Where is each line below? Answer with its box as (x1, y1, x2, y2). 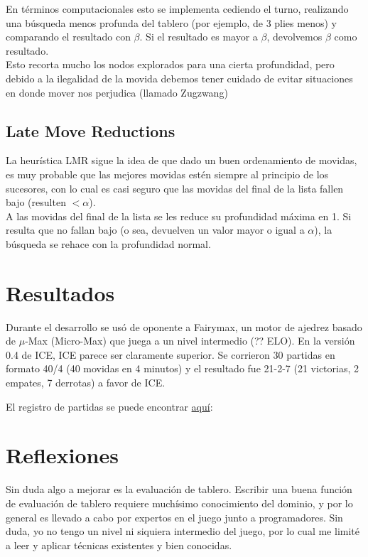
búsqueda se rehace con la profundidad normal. (6, 236, 211, 251)
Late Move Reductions (6, 119, 175, 141)
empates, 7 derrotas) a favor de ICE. (6, 375, 166, 390)
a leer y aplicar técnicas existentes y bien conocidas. (6, 537, 232, 552)
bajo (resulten (6, 195, 66, 210)
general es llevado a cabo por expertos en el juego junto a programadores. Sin (6, 509, 343, 524)
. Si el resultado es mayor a (139, 29, 258, 44)
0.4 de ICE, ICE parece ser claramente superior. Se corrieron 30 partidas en (6, 347, 335, 362)
